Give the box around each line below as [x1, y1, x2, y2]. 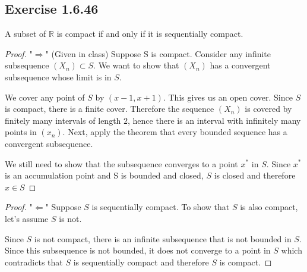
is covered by [245, 102, 292, 115]
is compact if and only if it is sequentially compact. [56, 27, 243, 40]
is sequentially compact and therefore [73, 255, 209, 268]
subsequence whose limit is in [5, 70, 112, 83]
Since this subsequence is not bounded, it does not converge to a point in [5, 244, 271, 257]
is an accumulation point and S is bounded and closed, [5, 169, 204, 182]
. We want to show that [93, 59, 179, 71]
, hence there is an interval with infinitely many [128, 114, 301, 126]
